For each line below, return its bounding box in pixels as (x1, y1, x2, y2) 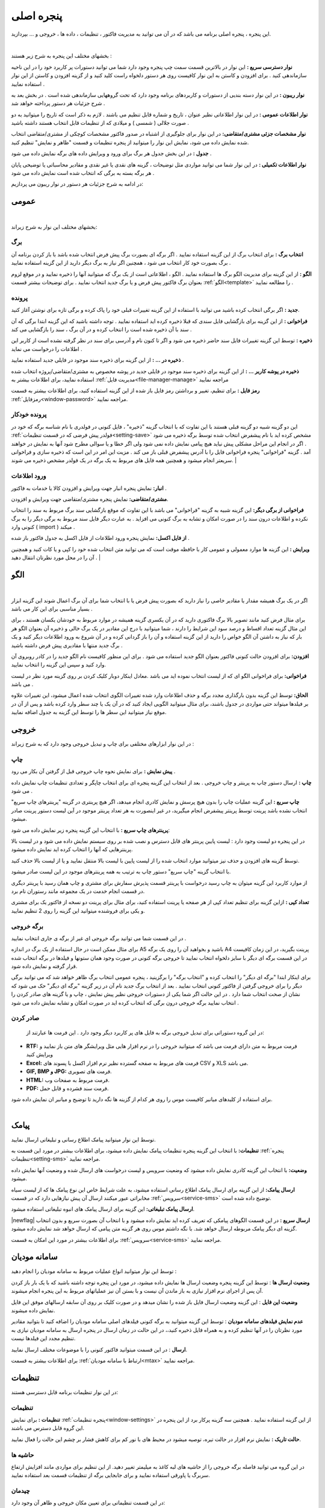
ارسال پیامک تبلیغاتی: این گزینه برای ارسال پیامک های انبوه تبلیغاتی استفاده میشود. (11, 1205, 195, 1212)
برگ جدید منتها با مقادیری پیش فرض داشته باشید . (11, 641, 123, 648)
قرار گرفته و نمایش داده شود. (11, 963, 78, 970)
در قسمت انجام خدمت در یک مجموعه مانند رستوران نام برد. (11, 887, 145, 895)
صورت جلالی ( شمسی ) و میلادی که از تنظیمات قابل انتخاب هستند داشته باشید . (11, 119, 190, 127)
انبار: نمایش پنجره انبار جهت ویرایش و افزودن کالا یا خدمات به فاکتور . (11, 484, 167, 492)
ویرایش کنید (26, 1051, 54, 1058)
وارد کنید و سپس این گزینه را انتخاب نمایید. (11, 661, 107, 668)
